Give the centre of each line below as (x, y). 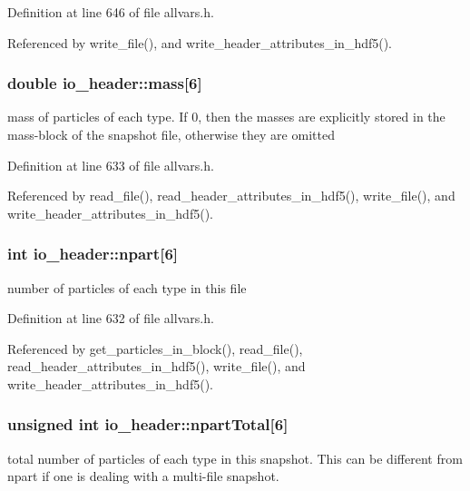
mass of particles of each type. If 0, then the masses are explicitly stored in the (226, 117)
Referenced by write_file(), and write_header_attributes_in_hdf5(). (200, 42)
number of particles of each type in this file (127, 287)
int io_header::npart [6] (93, 254)
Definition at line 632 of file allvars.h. (111, 318)
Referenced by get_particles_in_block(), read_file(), (155, 348)
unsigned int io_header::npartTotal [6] (148, 424)
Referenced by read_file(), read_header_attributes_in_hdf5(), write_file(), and (231, 196)
